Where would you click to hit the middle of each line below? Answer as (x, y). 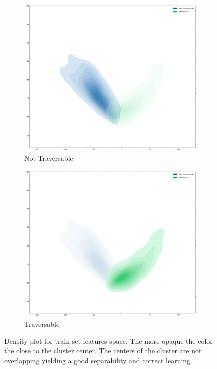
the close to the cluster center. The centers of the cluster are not (103, 351)
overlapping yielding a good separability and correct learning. (98, 360)
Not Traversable (49, 158)
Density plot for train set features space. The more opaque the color (109, 341)
